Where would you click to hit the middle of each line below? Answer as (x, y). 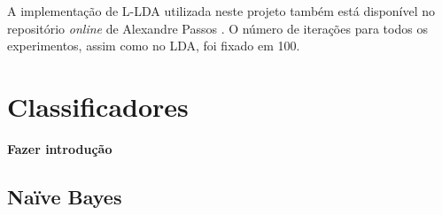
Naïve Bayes (65, 196)
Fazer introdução (60, 148)
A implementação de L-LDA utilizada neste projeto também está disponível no (221, 11)
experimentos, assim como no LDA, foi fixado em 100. (154, 46)
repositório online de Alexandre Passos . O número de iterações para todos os (217, 28)
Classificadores (98, 106)
